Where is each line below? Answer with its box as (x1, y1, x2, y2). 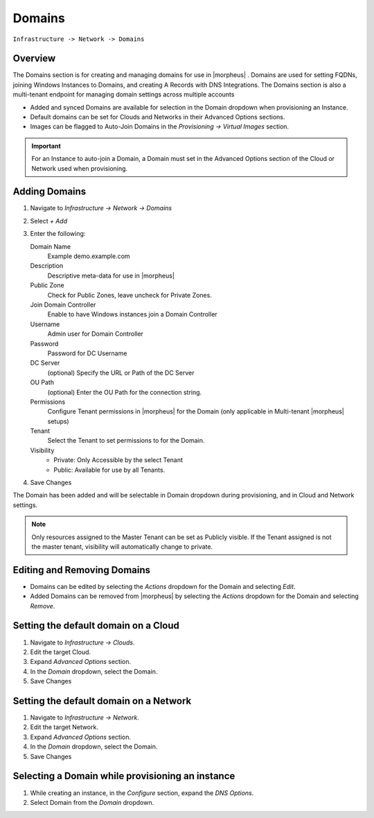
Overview (12, 53, 56, 65)
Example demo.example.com (47, 252, 131, 260)
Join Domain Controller (30, 300, 96, 309)
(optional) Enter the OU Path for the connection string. (47, 388, 202, 396)
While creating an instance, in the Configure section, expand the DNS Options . (30, 788, 254, 797)
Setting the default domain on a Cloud (12, 620, 180, 631)
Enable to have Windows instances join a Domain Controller (47, 310, 217, 318)
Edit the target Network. (30, 723, 98, 731)
